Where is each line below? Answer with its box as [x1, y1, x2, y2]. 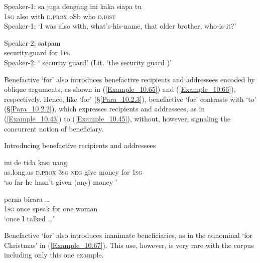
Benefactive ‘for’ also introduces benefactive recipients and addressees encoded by [4, 74, 255, 84]
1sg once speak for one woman [4, 203, 98, 214]
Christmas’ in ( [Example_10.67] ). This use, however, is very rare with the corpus [4, 239, 254, 250]
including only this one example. [4, 249, 104, 260]
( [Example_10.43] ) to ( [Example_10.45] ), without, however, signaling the [4, 113, 230, 123]
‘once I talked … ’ [4, 213, 55, 223]
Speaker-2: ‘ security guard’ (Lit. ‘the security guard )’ [4, 57, 172, 67]
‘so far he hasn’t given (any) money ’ [4, 176, 117, 187]
